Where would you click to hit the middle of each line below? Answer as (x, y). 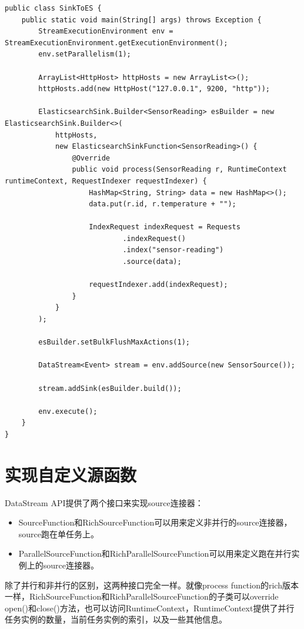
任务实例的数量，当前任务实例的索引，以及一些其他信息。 (116, 619)
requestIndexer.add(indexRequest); (158, 285)
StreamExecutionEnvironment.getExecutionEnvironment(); (116, 43)
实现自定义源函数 (71, 474)
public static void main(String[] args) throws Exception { (141, 20)
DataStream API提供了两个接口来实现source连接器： (104, 502)
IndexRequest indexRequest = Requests (165, 227)
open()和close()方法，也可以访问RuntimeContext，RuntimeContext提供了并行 (150, 608)
